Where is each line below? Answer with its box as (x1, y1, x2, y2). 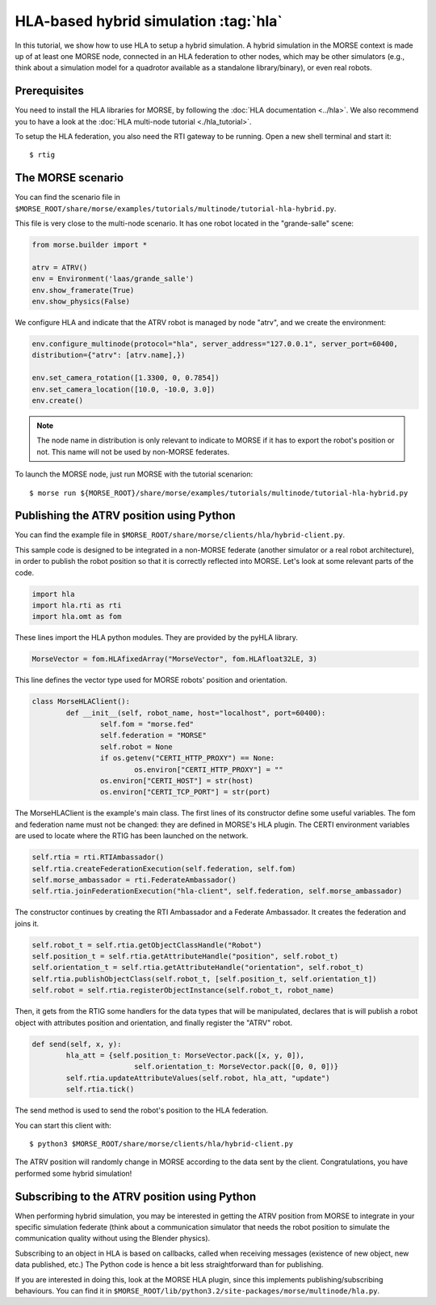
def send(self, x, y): (31, 1040, 122, 1049)
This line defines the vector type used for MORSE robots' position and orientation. (15, 676, 287, 685)
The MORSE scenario (15, 171, 124, 185)
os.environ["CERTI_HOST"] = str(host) (99, 777, 254, 786)
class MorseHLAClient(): (31, 697, 131, 706)
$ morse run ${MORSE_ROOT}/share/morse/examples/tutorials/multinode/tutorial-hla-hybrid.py (29, 488, 409, 498)
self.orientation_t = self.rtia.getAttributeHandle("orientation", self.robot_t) (31, 963, 365, 972)
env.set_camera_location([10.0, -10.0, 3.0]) (31, 384, 216, 394)
